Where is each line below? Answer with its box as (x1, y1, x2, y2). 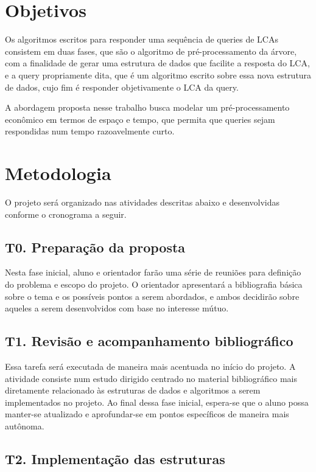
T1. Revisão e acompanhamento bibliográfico (5, 331, 293, 350)
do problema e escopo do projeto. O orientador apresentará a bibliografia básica (5, 277, 303, 290)
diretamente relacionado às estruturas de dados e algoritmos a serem (5, 384, 261, 397)
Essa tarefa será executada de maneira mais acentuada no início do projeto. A (5, 359, 296, 372)
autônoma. (5, 419, 44, 432)
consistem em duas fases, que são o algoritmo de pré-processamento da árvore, (5, 44, 297, 57)
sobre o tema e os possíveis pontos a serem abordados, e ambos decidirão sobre (5, 290, 300, 302)
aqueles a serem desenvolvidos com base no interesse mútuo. (5, 302, 229, 314)
